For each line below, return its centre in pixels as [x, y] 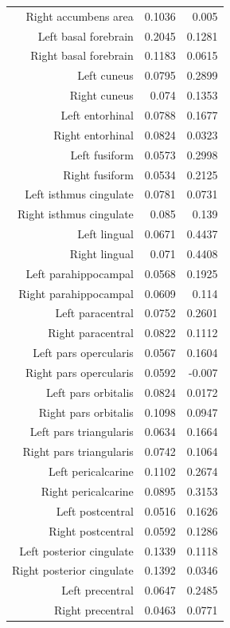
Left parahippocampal [80, 273]
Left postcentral [95, 510]
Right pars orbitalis [86, 412]
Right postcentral [91, 530]
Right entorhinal [94, 134]
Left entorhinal [97, 114]
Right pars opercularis [79, 372]
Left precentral [97, 590]
